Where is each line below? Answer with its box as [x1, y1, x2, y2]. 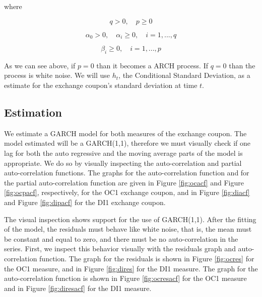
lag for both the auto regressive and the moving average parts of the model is [4, 148, 243, 158]
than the [229, 60, 255, 70]
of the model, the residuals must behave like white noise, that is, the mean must [4, 224, 252, 234]
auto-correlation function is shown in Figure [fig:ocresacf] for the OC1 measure [4, 273, 247, 283]
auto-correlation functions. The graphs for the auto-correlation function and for [4, 167, 249, 178]
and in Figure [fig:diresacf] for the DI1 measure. [4, 282, 152, 293]
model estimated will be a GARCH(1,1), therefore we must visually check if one [4, 138, 250, 148]
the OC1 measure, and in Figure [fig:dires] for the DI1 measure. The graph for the [4, 263, 258, 273]
